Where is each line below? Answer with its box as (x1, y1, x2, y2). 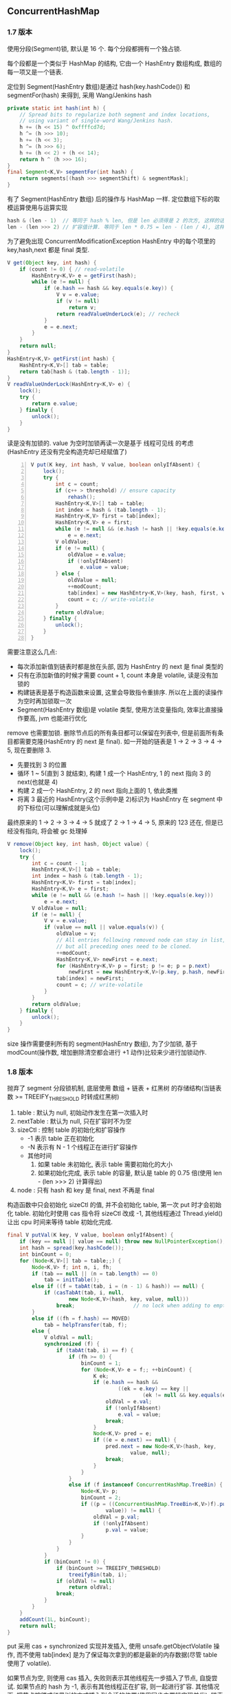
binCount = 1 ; (80, 1360, 122, 1367)
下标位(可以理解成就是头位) (23, 803, 101, 812)
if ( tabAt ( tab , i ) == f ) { (56, 1347, 134, 1354)
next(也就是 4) (16, 778, 58, 786)
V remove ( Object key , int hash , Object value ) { (7, 840, 149, 847)
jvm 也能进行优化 (38, 714, 87, 722)
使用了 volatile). (7, 1660, 52, 1668)
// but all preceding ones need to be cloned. (56, 943, 192, 950)
